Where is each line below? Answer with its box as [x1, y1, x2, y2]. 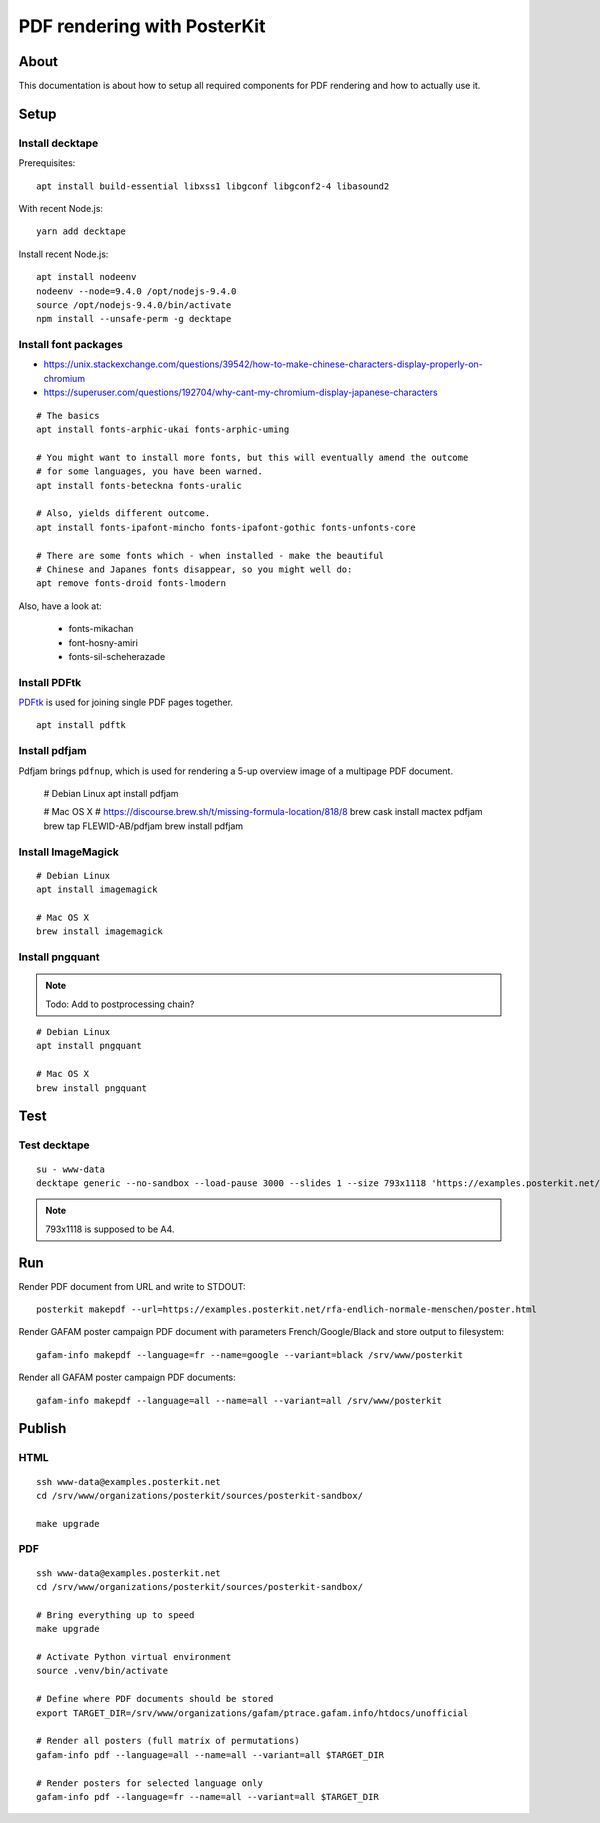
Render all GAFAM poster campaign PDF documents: [18, 1371, 237, 1384]
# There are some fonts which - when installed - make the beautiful [36, 550, 385, 561]
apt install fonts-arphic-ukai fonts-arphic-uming [36, 424, 290, 435]
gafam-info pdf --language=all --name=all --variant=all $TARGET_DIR [36, 1749, 385, 1760]
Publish [18, 1420, 67, 1437]
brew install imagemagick [36, 926, 164, 937]
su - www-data [36, 1163, 105, 1175]
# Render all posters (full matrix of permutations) [36, 1735, 300, 1747]
